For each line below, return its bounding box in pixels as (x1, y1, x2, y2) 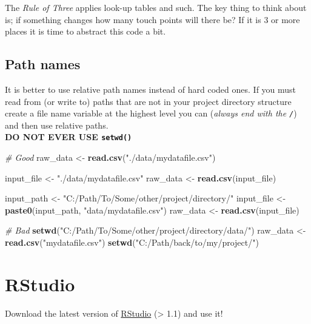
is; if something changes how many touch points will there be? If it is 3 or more (5, 13, 300, 25)
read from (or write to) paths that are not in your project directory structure (5, 95, 292, 107)
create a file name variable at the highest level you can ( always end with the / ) (5, 107, 297, 120)
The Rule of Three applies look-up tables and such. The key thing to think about (5, 1, 307, 13)
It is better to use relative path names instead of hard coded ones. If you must (5, 83, 296, 95)
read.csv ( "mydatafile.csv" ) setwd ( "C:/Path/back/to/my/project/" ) (5, 236, 259, 249)
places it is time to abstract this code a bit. (5, 25, 166, 38)
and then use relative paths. (5, 118, 109, 131)
